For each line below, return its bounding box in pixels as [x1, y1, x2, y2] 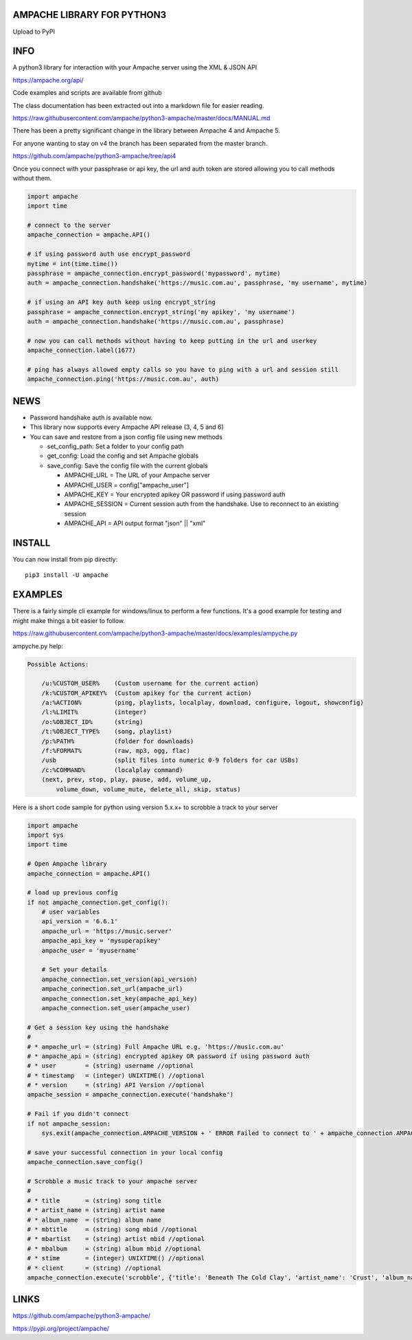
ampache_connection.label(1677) [27, 347, 137, 354]
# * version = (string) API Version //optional [27, 1081, 205, 1089]
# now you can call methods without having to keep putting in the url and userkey [27, 337, 317, 344]
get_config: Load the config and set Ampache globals [47, 452, 199, 460]
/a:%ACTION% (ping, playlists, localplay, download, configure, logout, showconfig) [41, 699, 364, 707]
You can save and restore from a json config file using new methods [30, 432, 223, 441]
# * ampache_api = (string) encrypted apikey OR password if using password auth [27, 1052, 310, 1060]
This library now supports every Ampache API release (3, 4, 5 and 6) [30, 423, 225, 431]
